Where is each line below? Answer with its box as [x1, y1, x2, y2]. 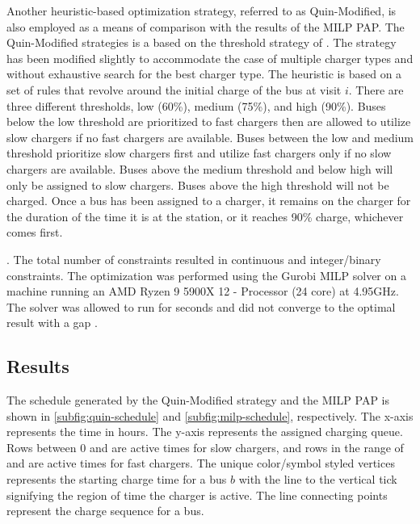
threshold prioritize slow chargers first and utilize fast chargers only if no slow [6, 145, 392, 161]
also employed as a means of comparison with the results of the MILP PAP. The [6, 18, 405, 35]
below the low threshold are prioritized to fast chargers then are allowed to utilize [6, 113, 411, 130]
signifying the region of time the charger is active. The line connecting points [6, 486, 388, 503]
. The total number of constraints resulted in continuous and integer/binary [6, 250, 381, 267]
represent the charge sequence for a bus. [6, 502, 204, 519]
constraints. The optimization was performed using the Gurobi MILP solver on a [6, 266, 406, 283]
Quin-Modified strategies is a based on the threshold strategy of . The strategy [6, 34, 397, 51]
